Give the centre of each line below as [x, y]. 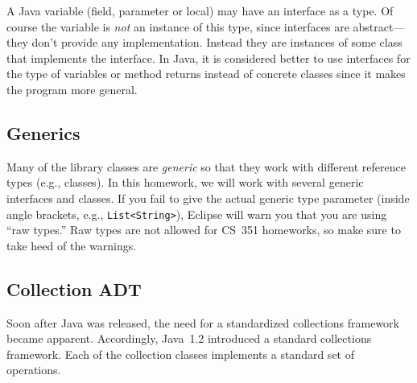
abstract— [379, 26]
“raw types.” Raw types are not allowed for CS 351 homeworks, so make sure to [204, 230]
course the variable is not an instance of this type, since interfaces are [178, 26]
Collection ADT [74, 288]
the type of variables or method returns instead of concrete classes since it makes [206, 74]
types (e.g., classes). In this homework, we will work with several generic [185, 182]
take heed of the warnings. [72, 245]
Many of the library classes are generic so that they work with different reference [206, 166]
